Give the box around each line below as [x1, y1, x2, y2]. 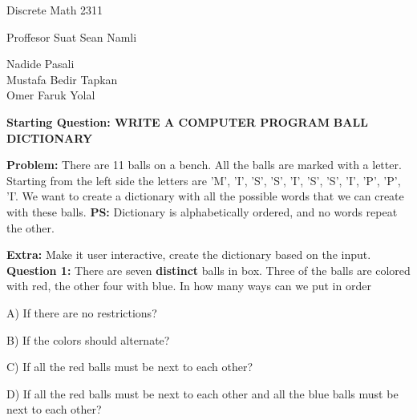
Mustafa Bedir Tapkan [6, 71, 118, 87]
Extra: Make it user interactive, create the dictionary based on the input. [6, 246, 371, 263]
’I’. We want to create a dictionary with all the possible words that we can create [6, 188, 404, 204]
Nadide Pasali [6, 55, 75, 72]
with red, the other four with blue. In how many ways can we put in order [6, 277, 371, 294]
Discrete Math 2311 [6, 2, 103, 18]
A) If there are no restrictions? [6, 304, 157, 321]
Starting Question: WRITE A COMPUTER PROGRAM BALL [6, 113, 368, 130]
